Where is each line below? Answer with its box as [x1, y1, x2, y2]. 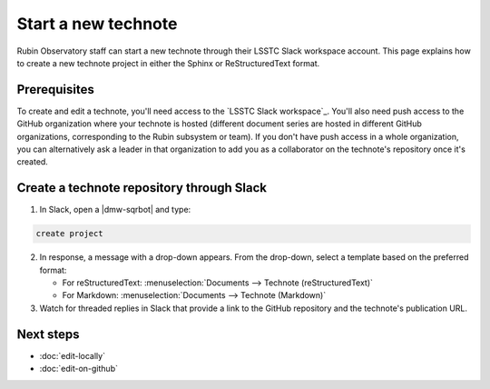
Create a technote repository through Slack [16, 180, 268, 195]
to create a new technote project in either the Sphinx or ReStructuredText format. [16, 57, 320, 68]
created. [16, 156, 49, 167]
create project [35, 228, 103, 239]
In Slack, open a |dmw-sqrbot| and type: [39, 204, 191, 215]
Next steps [16, 326, 80, 342]
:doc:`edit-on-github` [39, 364, 118, 374]
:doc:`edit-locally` [39, 350, 106, 361]
